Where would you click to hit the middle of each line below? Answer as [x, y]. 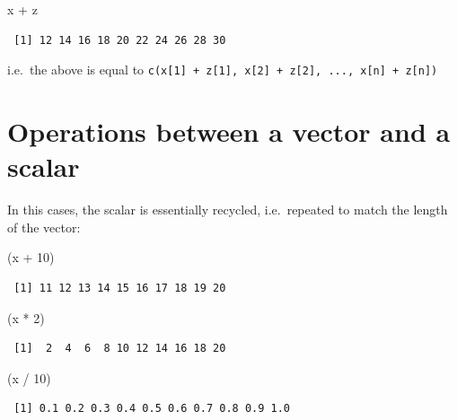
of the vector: [44, 227]
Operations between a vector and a [229, 131]
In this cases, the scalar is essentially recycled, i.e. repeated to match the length [228, 210]
